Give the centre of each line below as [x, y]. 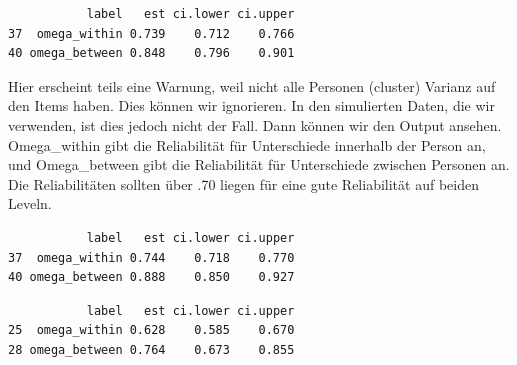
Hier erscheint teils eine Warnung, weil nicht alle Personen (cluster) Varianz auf [252, 85]
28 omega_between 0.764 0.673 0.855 [151, 349]
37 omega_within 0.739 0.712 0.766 [151, 33]
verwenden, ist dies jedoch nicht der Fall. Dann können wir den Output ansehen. [255, 124]
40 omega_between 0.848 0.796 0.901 [151, 53]
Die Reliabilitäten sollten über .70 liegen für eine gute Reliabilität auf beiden [243, 183]
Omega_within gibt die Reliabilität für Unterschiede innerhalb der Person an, [247, 144]
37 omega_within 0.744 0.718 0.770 [151, 257]
